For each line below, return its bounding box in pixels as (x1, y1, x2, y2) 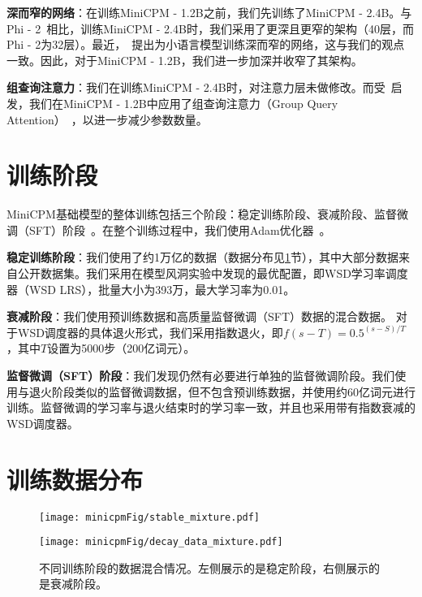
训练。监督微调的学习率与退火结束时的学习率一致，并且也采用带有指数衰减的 (6, 399, 416, 416)
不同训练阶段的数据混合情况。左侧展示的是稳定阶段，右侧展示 (39, 559, 368, 576)
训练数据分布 (6, 462, 144, 495)
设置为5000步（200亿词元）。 (47, 340, 196, 357)
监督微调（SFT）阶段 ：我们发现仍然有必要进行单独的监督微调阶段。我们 (6, 367, 395, 384)
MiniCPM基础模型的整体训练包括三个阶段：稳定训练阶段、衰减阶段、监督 (6, 205, 397, 223)
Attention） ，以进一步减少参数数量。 (6, 110, 208, 128)
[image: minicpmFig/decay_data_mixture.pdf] (39, 536, 283, 548)
